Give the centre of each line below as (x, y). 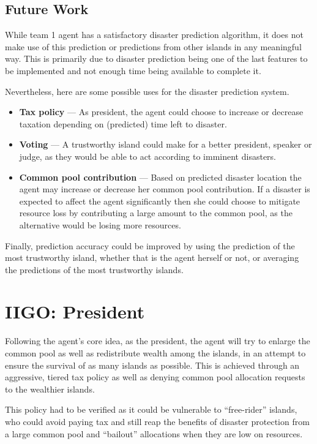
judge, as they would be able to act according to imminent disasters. (147, 156)
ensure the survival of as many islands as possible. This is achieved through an (152, 365)
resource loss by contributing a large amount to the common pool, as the (156, 213)
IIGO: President (75, 311)
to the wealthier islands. (50, 389)
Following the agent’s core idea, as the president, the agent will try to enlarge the (158, 341)
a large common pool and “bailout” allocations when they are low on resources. (154, 433)
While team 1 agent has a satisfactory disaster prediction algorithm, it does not (154, 35)
